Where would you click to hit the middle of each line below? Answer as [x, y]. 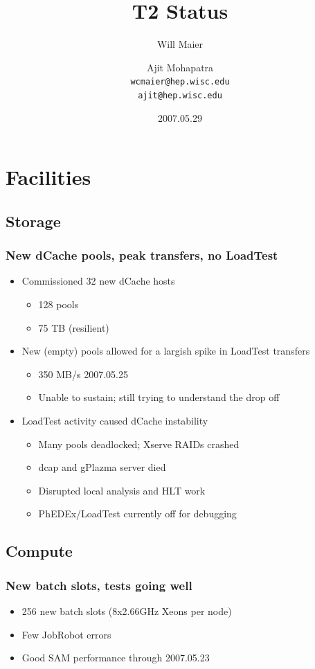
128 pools [58, 304]
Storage [33, 221]
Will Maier [180, 44]
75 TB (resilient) [74, 327]
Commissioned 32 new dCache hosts [98, 281]
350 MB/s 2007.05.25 [83, 374]
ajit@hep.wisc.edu [180, 95]
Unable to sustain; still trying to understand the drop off [159, 397]
